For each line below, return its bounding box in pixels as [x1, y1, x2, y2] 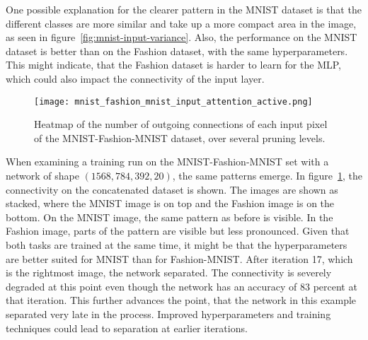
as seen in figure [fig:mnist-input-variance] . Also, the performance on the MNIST [6, 30, 357, 45]
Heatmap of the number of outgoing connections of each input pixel [34, 117, 328, 131]
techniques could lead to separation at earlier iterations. [6, 320, 248, 335]
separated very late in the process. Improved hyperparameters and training [6, 306, 331, 321]
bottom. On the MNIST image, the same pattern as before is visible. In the [6, 209, 333, 224]
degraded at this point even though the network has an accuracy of [6, 279, 297, 293]
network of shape [6, 168, 79, 182]
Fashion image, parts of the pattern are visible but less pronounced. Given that [6, 223, 350, 238]
